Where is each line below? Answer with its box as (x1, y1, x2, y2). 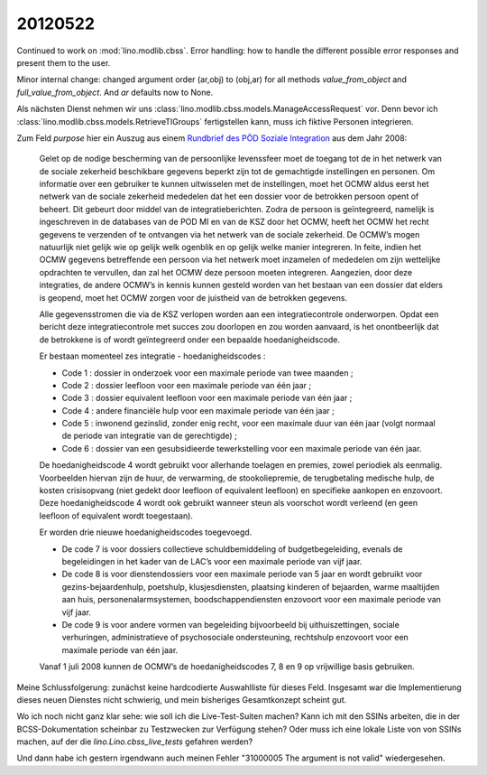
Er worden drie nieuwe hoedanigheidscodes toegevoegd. (39, 527, 253, 537)
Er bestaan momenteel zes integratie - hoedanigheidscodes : (39, 350, 266, 361)
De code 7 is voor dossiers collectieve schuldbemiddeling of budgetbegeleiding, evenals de (61, 543, 403, 555)
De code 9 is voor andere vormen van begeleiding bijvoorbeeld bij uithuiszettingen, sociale (61, 619, 400, 630)
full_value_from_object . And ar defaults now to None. (16, 87, 214, 98)
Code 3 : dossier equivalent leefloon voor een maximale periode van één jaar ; (61, 393, 353, 404)
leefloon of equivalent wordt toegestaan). (39, 510, 194, 521)
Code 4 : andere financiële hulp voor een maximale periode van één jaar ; (61, 405, 335, 416)
